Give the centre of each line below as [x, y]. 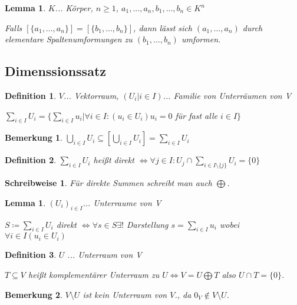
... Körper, [74, 8]
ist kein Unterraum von [125, 294]
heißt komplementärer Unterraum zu [94, 274]
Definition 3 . [31, 255]
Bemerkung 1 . [34, 137]
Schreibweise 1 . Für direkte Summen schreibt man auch [108, 183]
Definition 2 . [31, 160]
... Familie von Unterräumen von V [227, 95]
